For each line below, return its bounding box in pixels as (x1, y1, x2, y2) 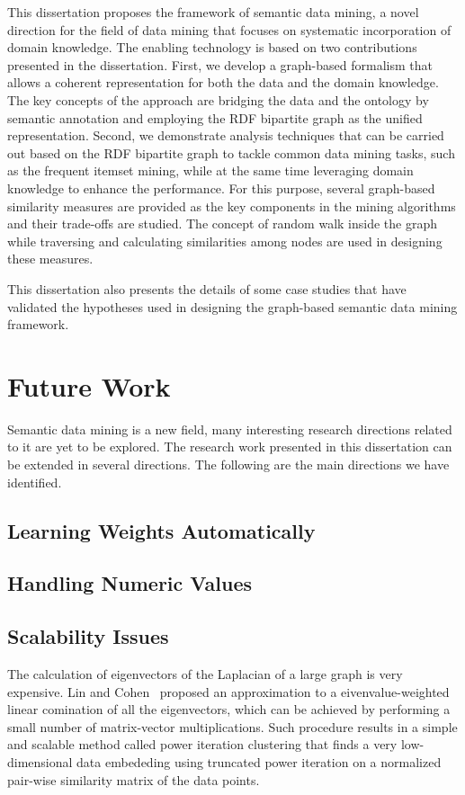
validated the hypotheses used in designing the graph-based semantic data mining (7, 297, 458, 316)
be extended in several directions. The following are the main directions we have (7, 455, 450, 473)
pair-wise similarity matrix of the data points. (7, 770, 260, 789)
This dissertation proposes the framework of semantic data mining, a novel (7, 3, 419, 21)
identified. (7, 472, 62, 491)
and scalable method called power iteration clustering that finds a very (7, 735, 398, 754)
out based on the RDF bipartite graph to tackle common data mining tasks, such (7, 143, 455, 162)
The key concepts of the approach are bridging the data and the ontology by (7, 90, 429, 109)
